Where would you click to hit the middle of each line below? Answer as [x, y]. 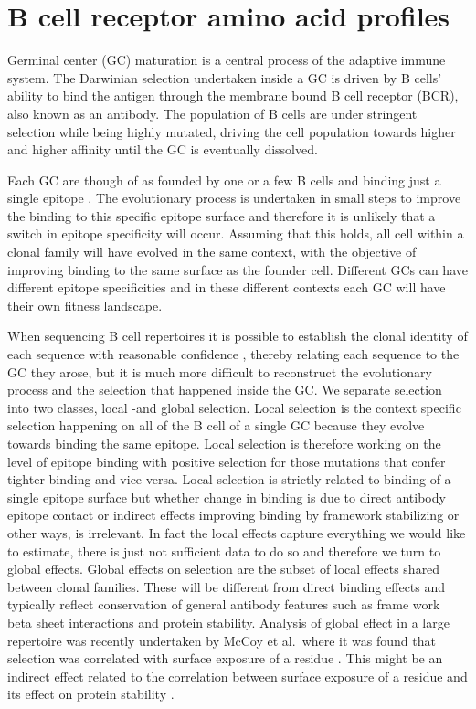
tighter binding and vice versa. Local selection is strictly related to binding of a [229, 479]
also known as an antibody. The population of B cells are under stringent [212, 113]
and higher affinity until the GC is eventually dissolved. [163, 149]
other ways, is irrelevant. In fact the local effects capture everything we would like [237, 532]
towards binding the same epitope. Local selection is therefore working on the [224, 443]
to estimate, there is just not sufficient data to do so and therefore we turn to [224, 550]
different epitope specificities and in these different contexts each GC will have [227, 287]
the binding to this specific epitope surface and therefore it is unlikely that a [222, 215]
